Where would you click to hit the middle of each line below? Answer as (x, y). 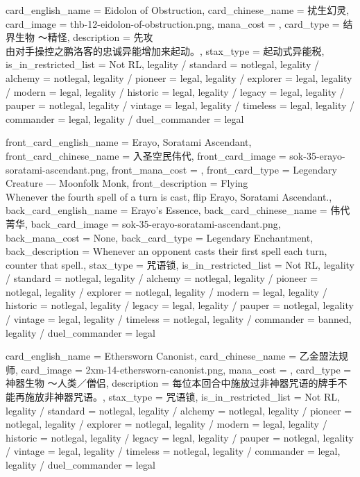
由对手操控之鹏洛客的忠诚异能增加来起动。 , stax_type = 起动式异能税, (165, 50)
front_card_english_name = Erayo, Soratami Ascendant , (129, 142)
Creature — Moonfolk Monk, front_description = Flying (127, 183)
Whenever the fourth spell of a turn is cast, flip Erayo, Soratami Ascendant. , (169, 196)
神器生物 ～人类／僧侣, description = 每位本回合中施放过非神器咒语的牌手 (172, 383)
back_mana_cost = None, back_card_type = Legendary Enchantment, (160, 237)
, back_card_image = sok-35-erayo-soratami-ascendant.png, (153, 223)
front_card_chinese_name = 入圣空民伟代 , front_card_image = (146, 155)
